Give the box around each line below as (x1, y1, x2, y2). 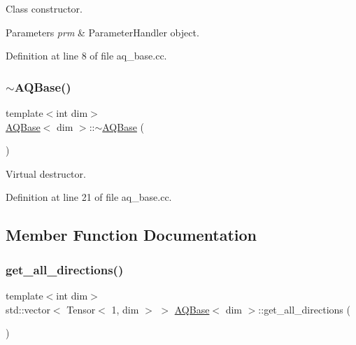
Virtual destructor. (6, 166, 86, 181)
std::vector (6, 302, 50, 316)
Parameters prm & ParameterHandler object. (6, 24, 199, 39)
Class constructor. (6, 1, 83, 15)
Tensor (66, 302, 96, 316)
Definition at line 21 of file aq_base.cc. (6, 190, 172, 204)
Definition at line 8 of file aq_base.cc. (6, 48, 167, 63)
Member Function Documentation (6, 224, 257, 246)
